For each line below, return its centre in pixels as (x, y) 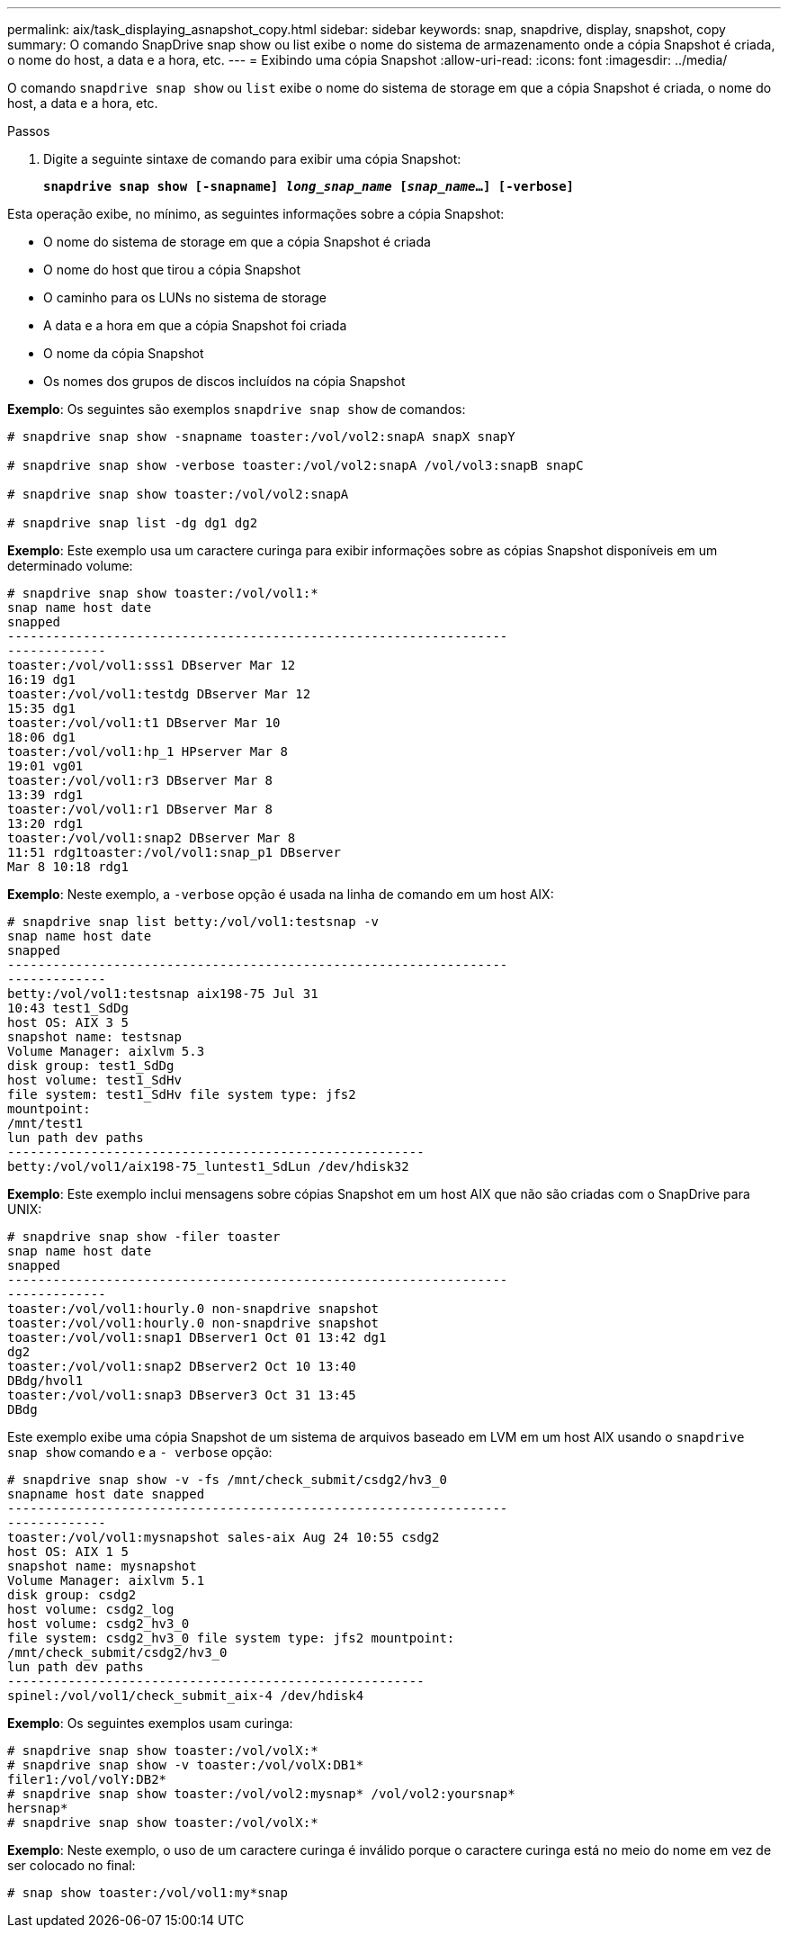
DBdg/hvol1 (45, 1381)
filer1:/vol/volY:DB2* (87, 1779)
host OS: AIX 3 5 (68, 1022)
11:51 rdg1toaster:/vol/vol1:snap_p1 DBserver (174, 852)
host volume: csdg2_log (91, 1609)
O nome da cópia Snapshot (124, 353)
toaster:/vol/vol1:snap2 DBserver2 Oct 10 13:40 (182, 1366)
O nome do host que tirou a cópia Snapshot (172, 270)
